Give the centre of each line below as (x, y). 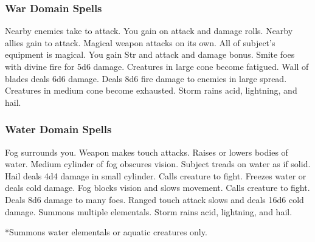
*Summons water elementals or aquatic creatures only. (106, 232)
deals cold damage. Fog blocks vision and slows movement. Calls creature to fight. (157, 188)
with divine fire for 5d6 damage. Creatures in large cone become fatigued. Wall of (157, 66)
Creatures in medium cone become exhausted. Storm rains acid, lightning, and (151, 90)
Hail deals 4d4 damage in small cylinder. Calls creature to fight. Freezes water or (156, 175)
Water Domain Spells (58, 129)
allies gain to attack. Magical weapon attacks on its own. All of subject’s (140, 42)
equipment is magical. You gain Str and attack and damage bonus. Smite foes (150, 54)
